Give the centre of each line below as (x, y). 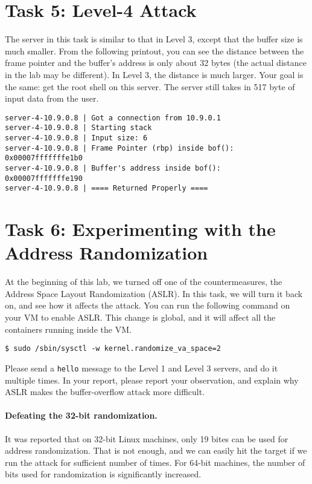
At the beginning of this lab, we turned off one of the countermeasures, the (144, 282)
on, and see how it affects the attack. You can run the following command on (148, 305)
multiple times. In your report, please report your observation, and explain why (152, 380)
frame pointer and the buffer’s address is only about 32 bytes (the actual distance (156, 63)
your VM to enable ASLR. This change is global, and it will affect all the (140, 317)
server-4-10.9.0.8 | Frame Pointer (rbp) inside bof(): (119, 148)
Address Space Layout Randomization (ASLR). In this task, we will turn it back (154, 293)
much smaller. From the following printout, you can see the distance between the (154, 51)
